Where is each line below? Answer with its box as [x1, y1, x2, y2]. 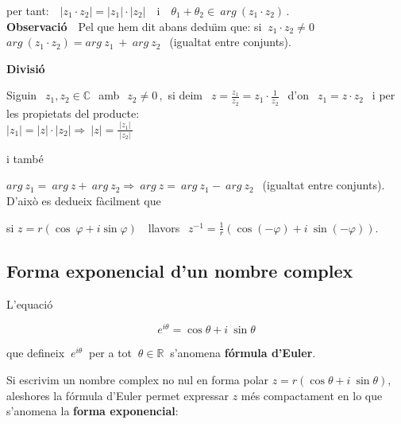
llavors [148, 219, 180, 235]
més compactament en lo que [241, 387, 383, 403]
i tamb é [6, 150, 44, 166]
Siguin [6, 87, 37, 103]
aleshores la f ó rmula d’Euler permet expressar [6, 387, 229, 403]
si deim [168, 87, 203, 103]
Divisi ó [6, 60, 45, 76]
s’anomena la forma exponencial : [6, 403, 179, 419]
